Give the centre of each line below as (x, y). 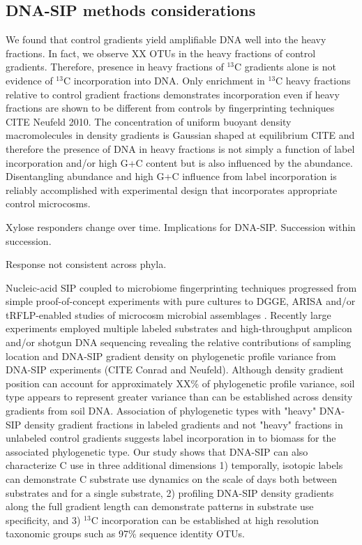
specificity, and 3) (43, 520)
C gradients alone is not (285, 67)
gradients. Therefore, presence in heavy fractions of (115, 67)
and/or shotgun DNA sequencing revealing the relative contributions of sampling (179, 342)
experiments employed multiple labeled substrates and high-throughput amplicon (179, 328)
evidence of (29, 80)
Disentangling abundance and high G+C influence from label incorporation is (171, 176)
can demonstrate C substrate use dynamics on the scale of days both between (172, 479)
